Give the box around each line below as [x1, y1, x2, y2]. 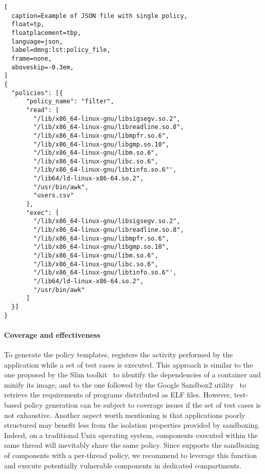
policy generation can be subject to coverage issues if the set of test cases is [24, 399, 261, 410]
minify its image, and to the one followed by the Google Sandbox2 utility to [4, 379, 246, 390]
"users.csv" [33, 192, 74, 199]
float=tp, [11, 21, 45, 28]
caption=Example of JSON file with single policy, [11, 12, 188, 20]
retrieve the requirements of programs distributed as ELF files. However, [4, 389, 232, 400]
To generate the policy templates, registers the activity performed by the [4, 349, 233, 360]
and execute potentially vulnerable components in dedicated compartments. [4, 460, 242, 470]
